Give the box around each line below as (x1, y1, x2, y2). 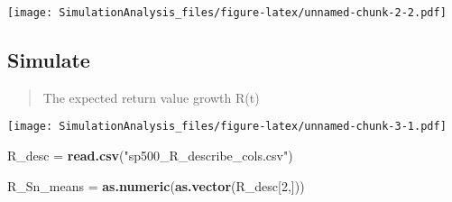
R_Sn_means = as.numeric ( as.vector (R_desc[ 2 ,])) (7, 176, 305, 195)
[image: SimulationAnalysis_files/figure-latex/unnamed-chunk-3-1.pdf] (7, 120, 447, 133)
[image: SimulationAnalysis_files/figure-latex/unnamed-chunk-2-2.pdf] (7, 6, 447, 19)
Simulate (7, 46, 90, 74)
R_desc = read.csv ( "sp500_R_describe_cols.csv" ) (7, 146, 293, 165)
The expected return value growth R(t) (42, 87, 260, 106)
